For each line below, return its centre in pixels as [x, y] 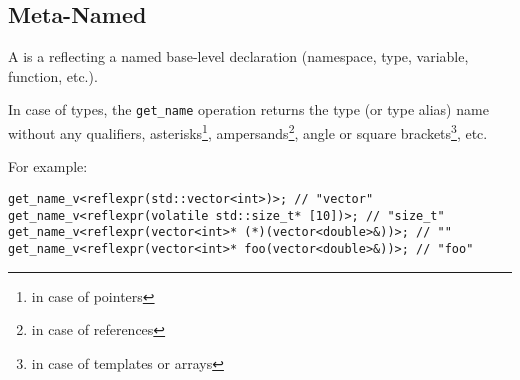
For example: [48, 166]
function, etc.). [53, 75]
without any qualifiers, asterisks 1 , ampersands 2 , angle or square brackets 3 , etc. [248, 131]
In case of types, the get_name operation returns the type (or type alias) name [248, 109]
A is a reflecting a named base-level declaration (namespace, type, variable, [238, 56]
